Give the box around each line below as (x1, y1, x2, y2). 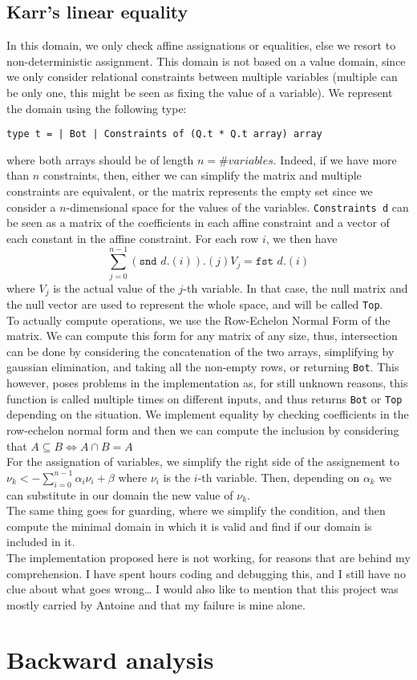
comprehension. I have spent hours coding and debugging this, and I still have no (6, 565, 406, 581)
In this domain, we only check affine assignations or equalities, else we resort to (6, 37, 396, 54)
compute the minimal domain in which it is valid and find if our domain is (6, 517, 372, 534)
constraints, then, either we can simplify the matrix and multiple (43, 167, 362, 184)
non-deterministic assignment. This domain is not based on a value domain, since (6, 52, 406, 69)
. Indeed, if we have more (273, 151, 397, 168)
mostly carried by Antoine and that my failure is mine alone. (6, 596, 306, 613)
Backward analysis (6, 643, 214, 676)
